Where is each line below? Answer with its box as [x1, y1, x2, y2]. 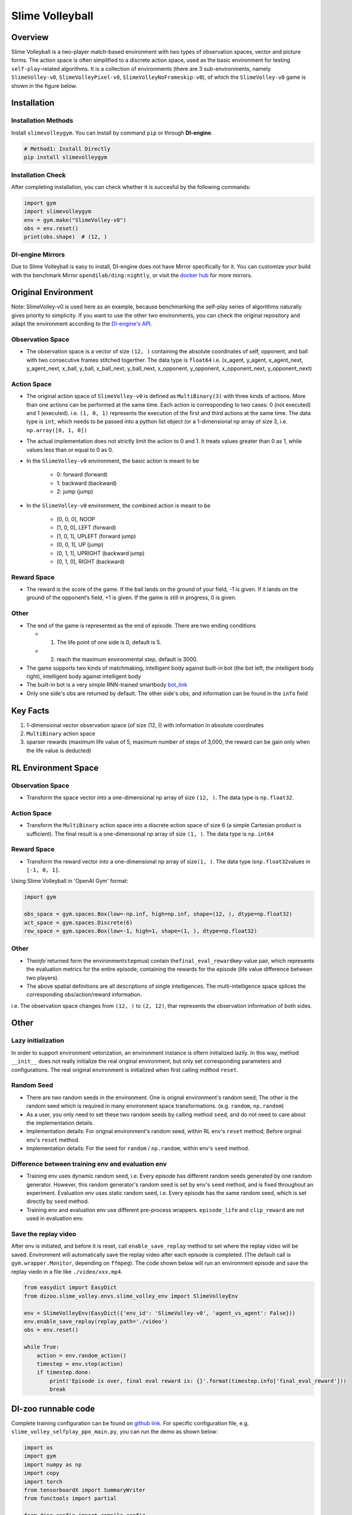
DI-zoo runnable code [11, 1403, 95, 1414]
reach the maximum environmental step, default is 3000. [56, 656, 198, 663]
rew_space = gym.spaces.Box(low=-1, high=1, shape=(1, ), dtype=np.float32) [24, 927, 257, 934]
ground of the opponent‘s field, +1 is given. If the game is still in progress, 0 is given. [26, 594, 237, 601]
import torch [24, 1478, 63, 1485]
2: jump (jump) [56, 488, 93, 495]
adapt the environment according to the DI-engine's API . [11, 320, 153, 327]
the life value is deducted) [26, 747, 91, 754]
